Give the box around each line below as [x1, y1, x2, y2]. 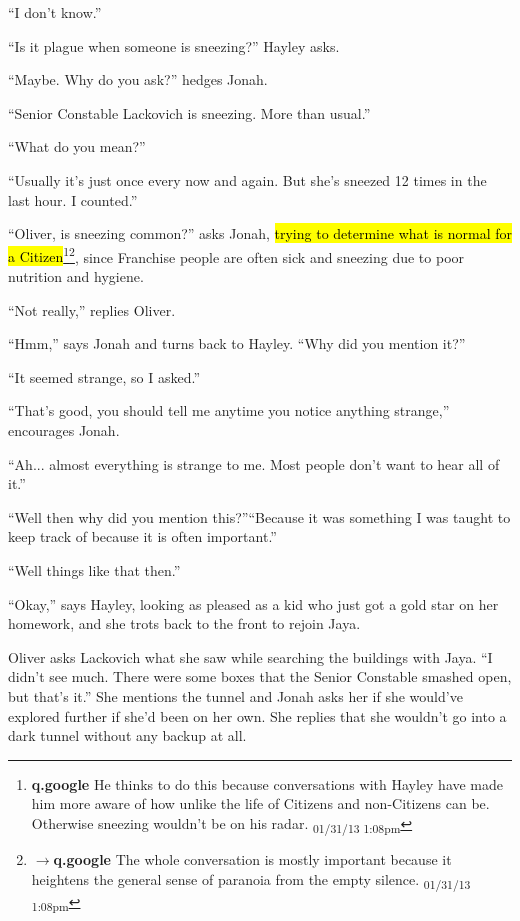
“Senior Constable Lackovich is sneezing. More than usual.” [8, 102, 371, 123]
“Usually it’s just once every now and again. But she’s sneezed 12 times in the [8, 169, 487, 190]
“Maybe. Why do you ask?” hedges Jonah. [8, 69, 268, 90]
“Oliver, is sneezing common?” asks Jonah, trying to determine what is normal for [8, 223, 512, 244]
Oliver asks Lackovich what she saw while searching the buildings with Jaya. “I [8, 646, 493, 667]
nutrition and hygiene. [8, 266, 144, 286]
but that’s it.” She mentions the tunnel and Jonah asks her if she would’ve [8, 685, 463, 706]
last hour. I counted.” [8, 189, 138, 210]
